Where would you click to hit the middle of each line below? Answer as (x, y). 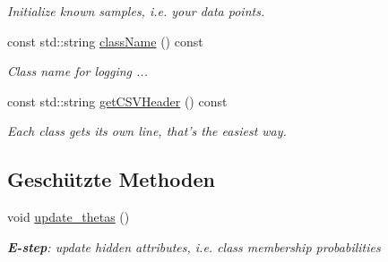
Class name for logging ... (78, 71)
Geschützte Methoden (111, 179)
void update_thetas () (69, 217)
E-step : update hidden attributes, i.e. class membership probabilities (194, 246)
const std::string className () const (105, 41)
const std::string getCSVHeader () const (117, 101)
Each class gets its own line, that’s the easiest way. (147, 131)
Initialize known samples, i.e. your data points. (136, 11)
